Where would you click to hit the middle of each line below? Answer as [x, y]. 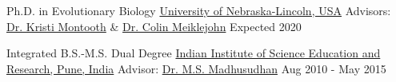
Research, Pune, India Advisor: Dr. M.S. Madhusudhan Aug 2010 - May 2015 [196, 68]
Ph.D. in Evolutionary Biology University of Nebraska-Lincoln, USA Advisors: [199, 10]
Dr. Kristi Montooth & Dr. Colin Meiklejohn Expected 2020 [154, 26]
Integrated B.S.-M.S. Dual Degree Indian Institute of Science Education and [194, 53]
